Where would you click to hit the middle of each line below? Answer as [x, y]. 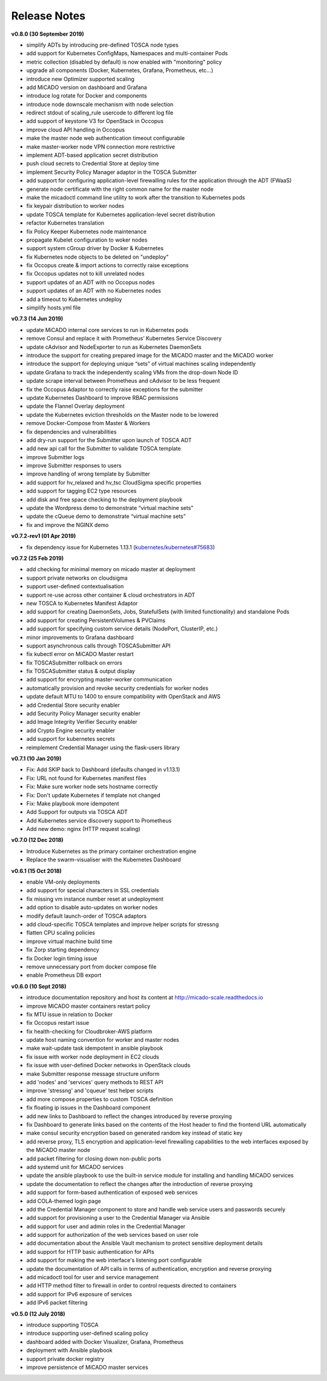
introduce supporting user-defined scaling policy [87, 1333]
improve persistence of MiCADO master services [87, 1367]
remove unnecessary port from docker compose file [91, 967]
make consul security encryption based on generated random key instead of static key [134, 1133]
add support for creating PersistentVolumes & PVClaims [96, 620]
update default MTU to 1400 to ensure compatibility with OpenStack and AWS [124, 697]
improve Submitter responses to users [74, 466]
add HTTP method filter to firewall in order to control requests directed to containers [131, 1286]
